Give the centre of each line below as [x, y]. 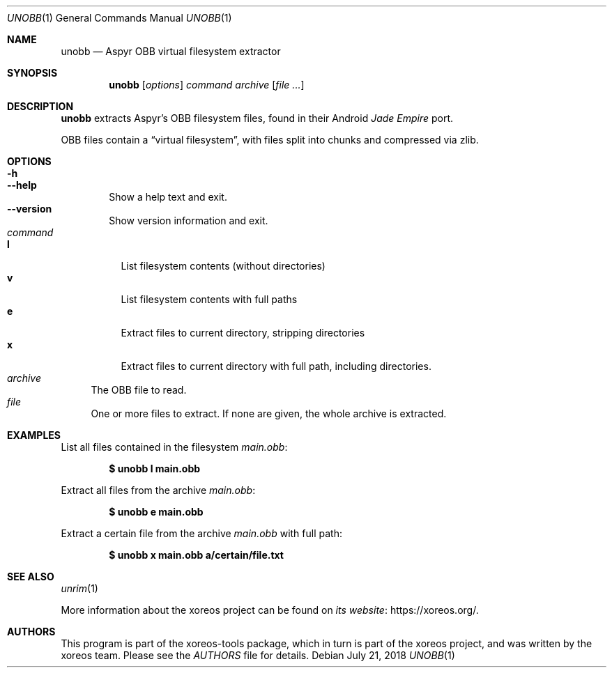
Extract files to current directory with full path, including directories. [276, 366]
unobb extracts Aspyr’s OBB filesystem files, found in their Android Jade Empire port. [257, 118]
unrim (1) [79, 588]
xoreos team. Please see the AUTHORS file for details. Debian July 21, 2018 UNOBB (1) [258, 655]
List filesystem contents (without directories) [223, 266]
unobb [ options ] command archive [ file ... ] [207, 85]
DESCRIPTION [40, 106]
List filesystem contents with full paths [209, 299]
